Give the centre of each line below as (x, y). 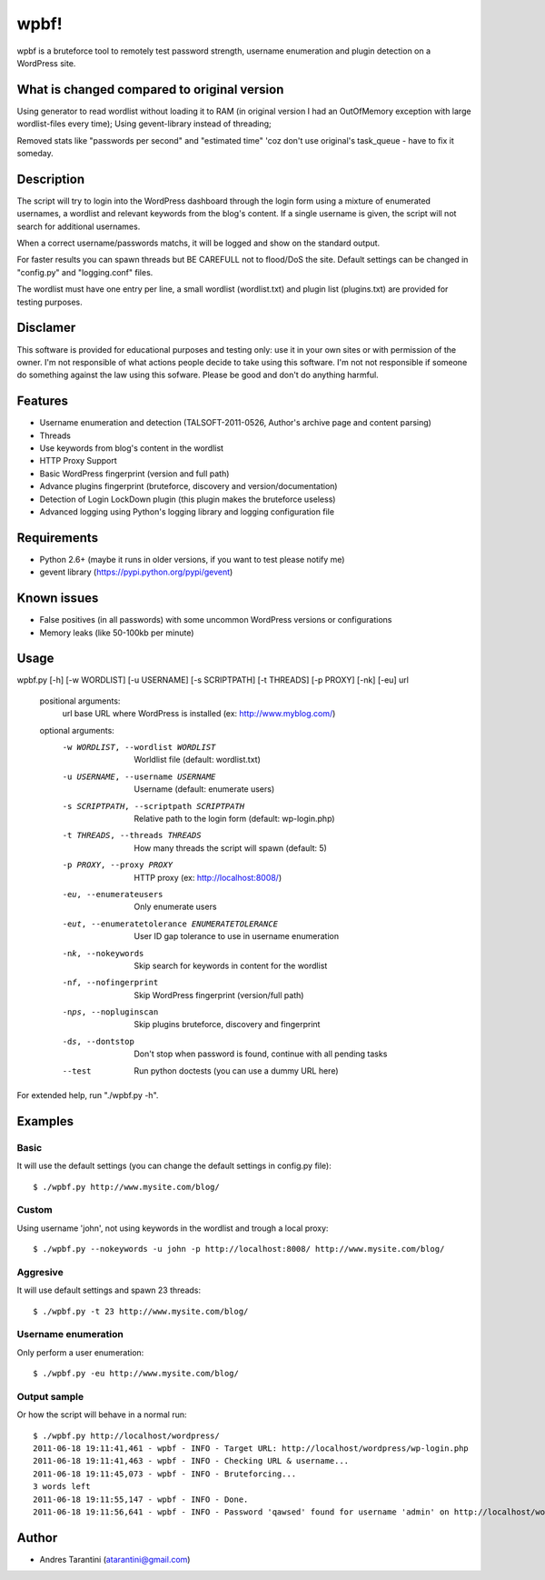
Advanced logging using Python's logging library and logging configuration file (187, 511)
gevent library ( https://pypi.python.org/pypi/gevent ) (136, 572)
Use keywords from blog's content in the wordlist (132, 448)
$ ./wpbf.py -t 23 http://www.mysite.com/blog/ (141, 1311)
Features (42, 401)
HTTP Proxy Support (78, 461)
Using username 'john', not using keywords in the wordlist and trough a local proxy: (173, 1228)
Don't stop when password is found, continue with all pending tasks (261, 1054)
